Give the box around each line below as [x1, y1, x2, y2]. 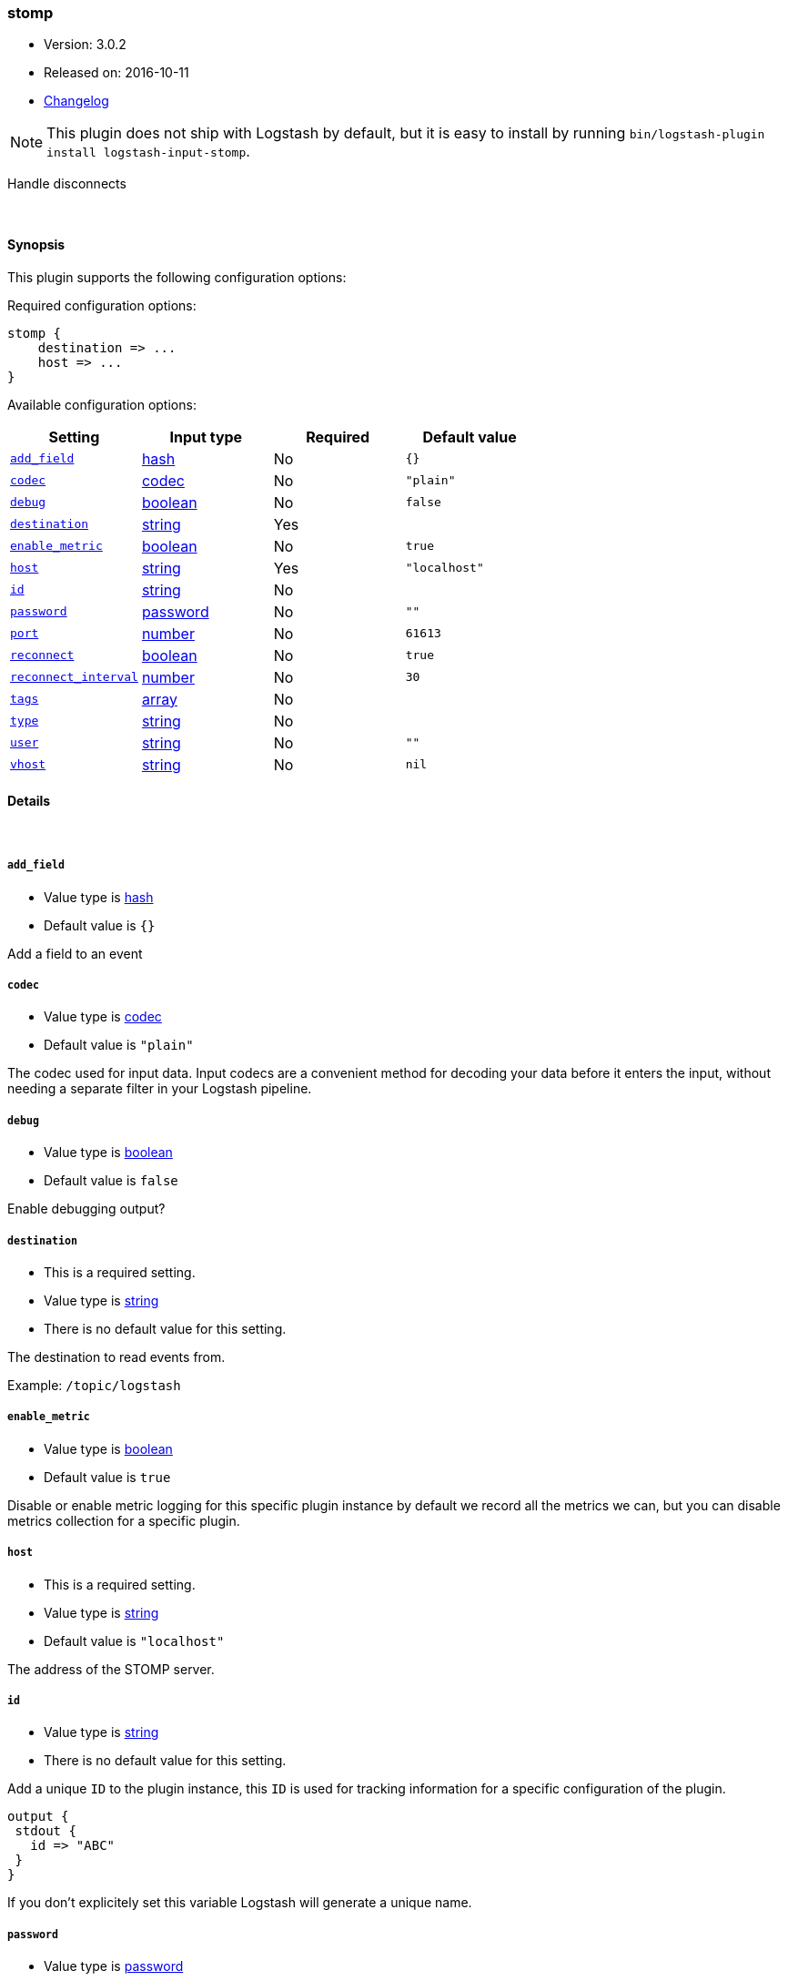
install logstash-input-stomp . [46, 142, 250, 161]
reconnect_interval [10, 670, 138, 685]
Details [7, 793, 51, 809]
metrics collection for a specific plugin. [7, 1512, 240, 1529]
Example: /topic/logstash [7, 1377, 181, 1393]
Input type [169, 427, 243, 446]
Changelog [44, 93, 109, 109]
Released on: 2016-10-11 [44, 65, 189, 81]
